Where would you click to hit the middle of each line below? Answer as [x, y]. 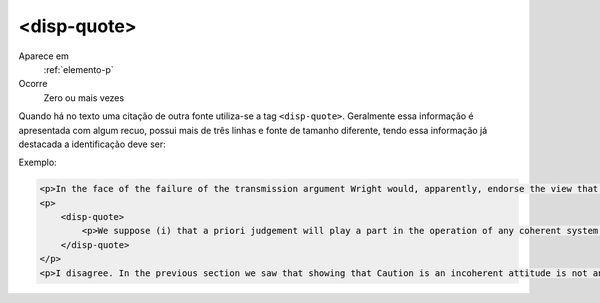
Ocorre [33, 84]
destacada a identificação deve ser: [92, 144]
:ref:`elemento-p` [78, 69]
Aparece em [43, 56]
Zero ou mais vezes [84, 97]
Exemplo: [37, 162]
